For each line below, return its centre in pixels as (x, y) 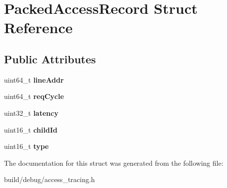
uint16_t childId (31, 129)
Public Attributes (50, 59)
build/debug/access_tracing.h (50, 179)
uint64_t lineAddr (34, 79)
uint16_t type (27, 146)
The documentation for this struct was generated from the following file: (114, 163)
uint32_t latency (31, 113)
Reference (38, 27)
